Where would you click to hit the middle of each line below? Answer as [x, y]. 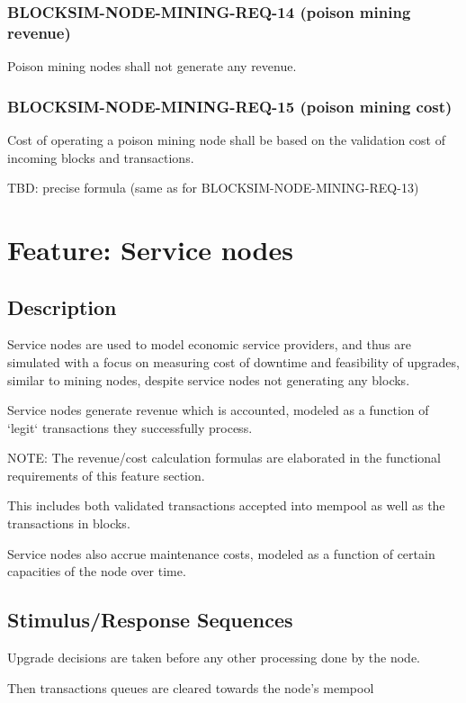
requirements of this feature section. [106, 475]
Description [62, 306]
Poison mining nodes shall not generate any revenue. [152, 66]
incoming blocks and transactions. [101, 157]
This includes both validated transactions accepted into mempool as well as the [226, 505]
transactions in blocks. [69, 523]
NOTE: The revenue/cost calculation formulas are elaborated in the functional [224, 458]
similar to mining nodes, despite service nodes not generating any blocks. [209, 379]
